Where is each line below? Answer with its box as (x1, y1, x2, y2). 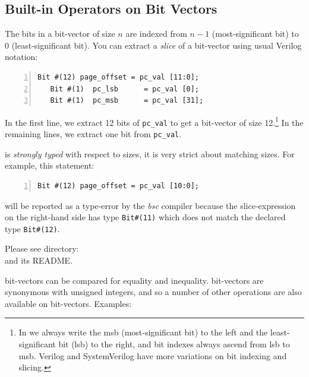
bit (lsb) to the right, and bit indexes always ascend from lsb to (58, 337, 290, 350)
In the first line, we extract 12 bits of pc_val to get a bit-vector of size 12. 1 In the (5, 114, 304, 128)
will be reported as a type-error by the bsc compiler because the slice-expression (5, 199, 296, 211)
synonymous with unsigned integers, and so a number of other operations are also (5, 286, 302, 298)
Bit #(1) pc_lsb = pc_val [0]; (50, 84, 200, 93)
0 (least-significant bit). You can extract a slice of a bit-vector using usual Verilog (5, 39, 302, 51)
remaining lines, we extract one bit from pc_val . (5, 128, 182, 140)
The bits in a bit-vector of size (5, 27, 115, 40)
